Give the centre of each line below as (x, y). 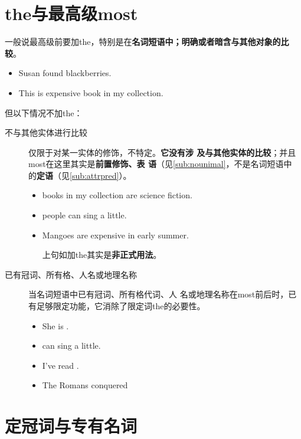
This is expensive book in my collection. (91, 92)
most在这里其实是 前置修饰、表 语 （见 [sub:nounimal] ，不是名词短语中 (160, 164)
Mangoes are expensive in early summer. (115, 235)
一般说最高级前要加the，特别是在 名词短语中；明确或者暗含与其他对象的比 (147, 42)
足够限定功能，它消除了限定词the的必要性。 (121, 306)
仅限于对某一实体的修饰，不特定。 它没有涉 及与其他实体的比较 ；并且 (162, 152)
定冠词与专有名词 (71, 426)
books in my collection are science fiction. (117, 195)
